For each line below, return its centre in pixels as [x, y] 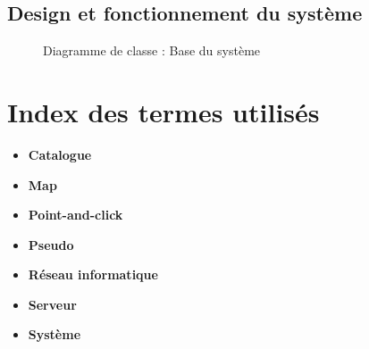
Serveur [52, 304]
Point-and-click [75, 215]
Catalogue [60, 154]
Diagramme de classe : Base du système [152, 50]
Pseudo [51, 244]
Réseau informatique [93, 274]
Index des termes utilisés [164, 111]
